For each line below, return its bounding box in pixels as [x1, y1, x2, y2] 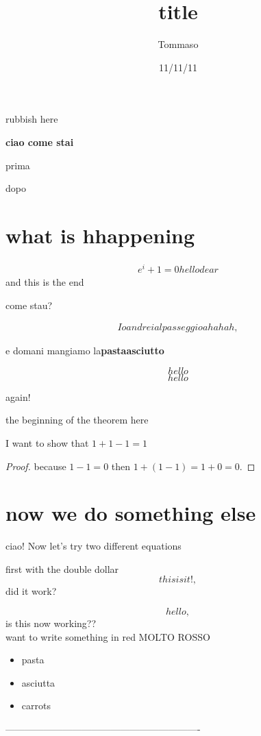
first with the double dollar [5, 561, 119, 576]
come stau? [5, 297, 53, 312]
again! [5, 389, 31, 404]
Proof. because [5, 458, 66, 473]
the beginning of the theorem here [5, 413, 149, 427]
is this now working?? [5, 616, 97, 630]
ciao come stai [5, 134, 74, 149]
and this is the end [5, 274, 84, 289]
